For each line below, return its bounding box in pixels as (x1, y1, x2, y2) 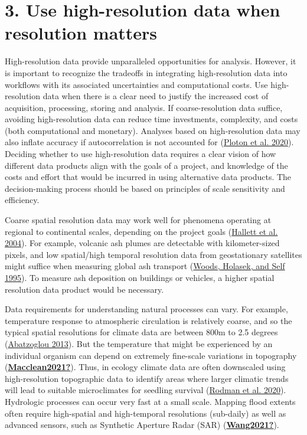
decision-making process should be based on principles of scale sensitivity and (5, 182, 285, 194)
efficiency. (5, 194, 40, 206)
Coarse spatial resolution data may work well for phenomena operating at (5, 214, 272, 226)
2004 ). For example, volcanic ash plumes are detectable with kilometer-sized (5, 237, 280, 249)
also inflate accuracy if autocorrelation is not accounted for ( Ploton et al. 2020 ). (5, 136, 294, 148)
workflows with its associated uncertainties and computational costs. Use (5, 78, 268, 90)
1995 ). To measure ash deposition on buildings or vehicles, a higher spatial (5, 272, 275, 283)
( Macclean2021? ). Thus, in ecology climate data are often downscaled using (5, 361, 286, 373)
